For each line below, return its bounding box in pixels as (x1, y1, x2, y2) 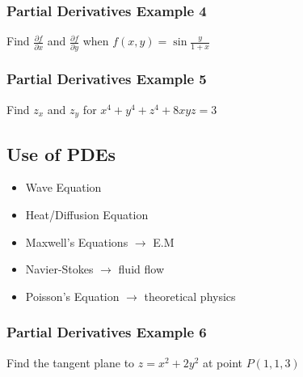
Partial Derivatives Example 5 (6, 69, 207, 89)
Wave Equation (25, 179, 102, 196)
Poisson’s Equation (25, 287, 120, 304)
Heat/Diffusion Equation (25, 206, 149, 222)
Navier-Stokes (25, 261, 94, 277)
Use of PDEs (6, 141, 116, 166)
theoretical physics (144, 287, 236, 304)
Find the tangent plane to (6, 354, 135, 371)
